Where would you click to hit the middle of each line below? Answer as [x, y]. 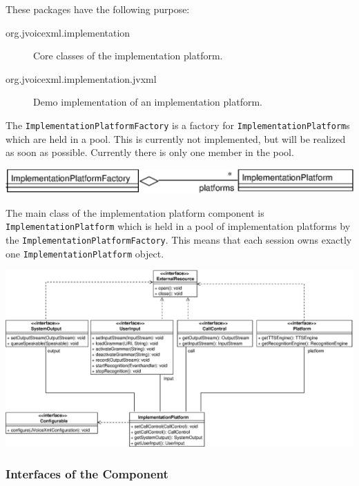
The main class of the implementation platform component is [135, 212]
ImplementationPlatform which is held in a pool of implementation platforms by [178, 226]
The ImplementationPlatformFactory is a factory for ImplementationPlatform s [178, 125]
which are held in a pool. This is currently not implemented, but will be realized [176, 138]
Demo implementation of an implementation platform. [148, 102]
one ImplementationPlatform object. [85, 253]
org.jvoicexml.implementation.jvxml [81, 78]
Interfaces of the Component [87, 473]
